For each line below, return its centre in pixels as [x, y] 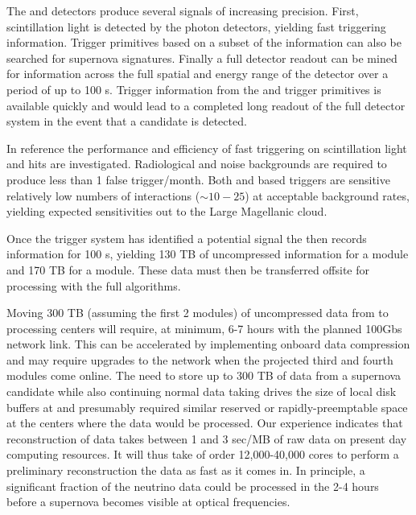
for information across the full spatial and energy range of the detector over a [198, 74]
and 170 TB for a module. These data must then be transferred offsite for [188, 269]
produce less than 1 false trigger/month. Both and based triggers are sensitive [198, 179]
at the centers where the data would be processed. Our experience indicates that [205, 423]
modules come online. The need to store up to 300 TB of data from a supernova [204, 375]
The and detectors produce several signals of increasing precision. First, [183, 10]
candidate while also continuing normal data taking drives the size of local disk [202, 391]
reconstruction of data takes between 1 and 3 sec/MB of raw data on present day [207, 438]
